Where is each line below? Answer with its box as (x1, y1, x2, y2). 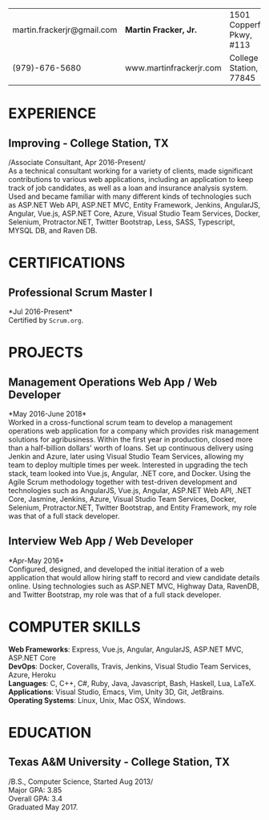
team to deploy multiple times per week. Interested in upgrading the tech (8, 460, 248, 470)
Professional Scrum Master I (8, 285, 153, 299)
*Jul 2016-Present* (8, 307, 74, 316)
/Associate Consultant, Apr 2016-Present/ (8, 158, 147, 167)
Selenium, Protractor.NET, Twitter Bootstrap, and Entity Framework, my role (8, 503, 257, 512)
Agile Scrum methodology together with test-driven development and (8, 477, 238, 487)
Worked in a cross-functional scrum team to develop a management (8, 418, 233, 427)
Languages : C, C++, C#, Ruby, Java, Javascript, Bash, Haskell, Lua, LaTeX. (8, 678, 256, 688)
